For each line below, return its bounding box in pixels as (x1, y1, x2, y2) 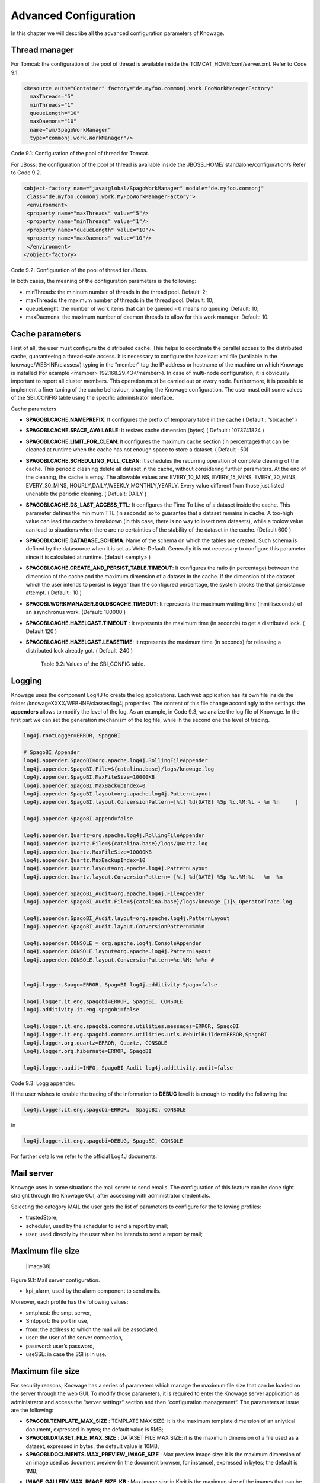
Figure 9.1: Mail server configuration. (11, 1276, 100, 1284)
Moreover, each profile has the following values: (11, 1298, 129, 1305)
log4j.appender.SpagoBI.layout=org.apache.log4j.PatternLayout (23, 790, 212, 797)
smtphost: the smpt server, (25, 1309, 92, 1316)
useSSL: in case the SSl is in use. (25, 1350, 107, 1358)
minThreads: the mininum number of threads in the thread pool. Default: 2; (25, 288, 207, 295)
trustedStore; (25, 1214, 58, 1221)
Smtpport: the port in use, (25, 1317, 89, 1325)
